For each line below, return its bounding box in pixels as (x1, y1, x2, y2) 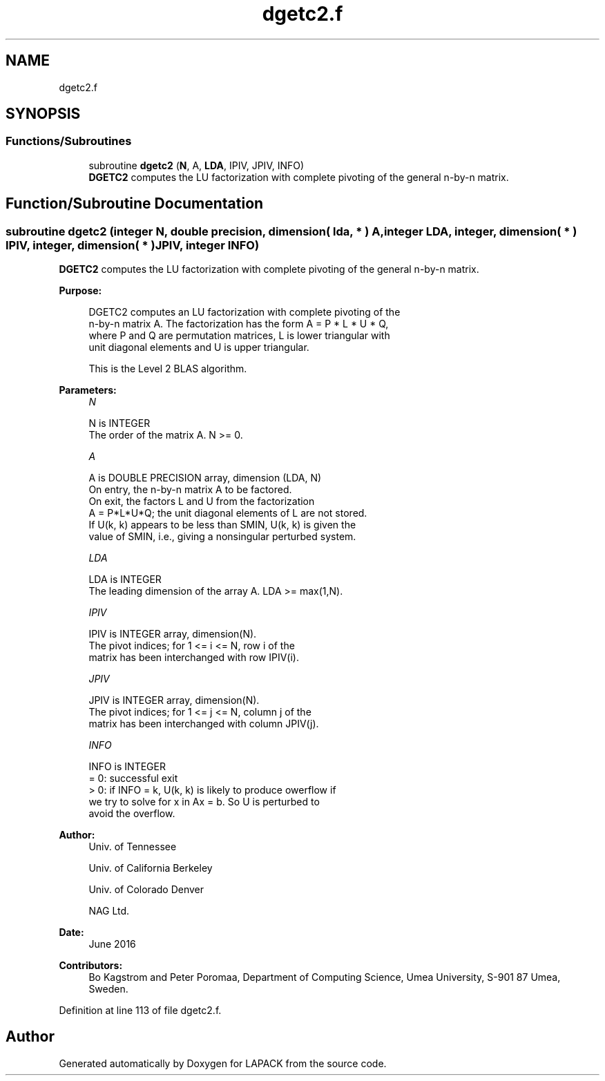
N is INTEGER (88, 417, 151, 430)
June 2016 (88, 938, 136, 950)
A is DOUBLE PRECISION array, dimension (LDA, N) (88, 472, 322, 484)
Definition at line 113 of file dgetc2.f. (59, 1004, 222, 1017)
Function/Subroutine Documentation (6, 195, 264, 213)
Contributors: (59, 959, 123, 972)
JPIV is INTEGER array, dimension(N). (88, 694, 260, 707)
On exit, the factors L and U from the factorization (88, 495, 315, 508)
